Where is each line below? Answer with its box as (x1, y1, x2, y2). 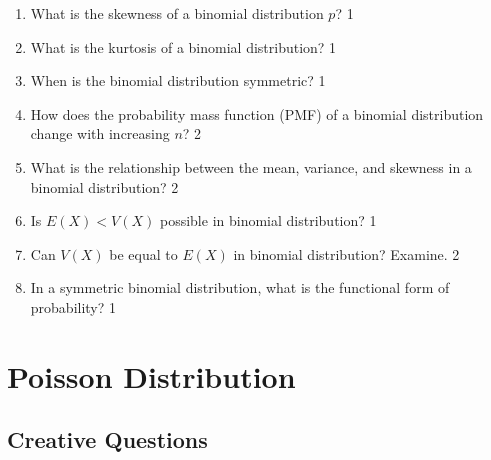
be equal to (109, 243, 178, 264)
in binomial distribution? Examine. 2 (233, 243, 460, 264)
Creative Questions (7, 424, 208, 455)
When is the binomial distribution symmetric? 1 (30, 70, 326, 91)
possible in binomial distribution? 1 (159, 210, 377, 231)
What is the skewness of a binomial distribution (30, 3, 324, 23)
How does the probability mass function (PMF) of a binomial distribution (30, 103, 484, 124)
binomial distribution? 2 (30, 176, 179, 197)
